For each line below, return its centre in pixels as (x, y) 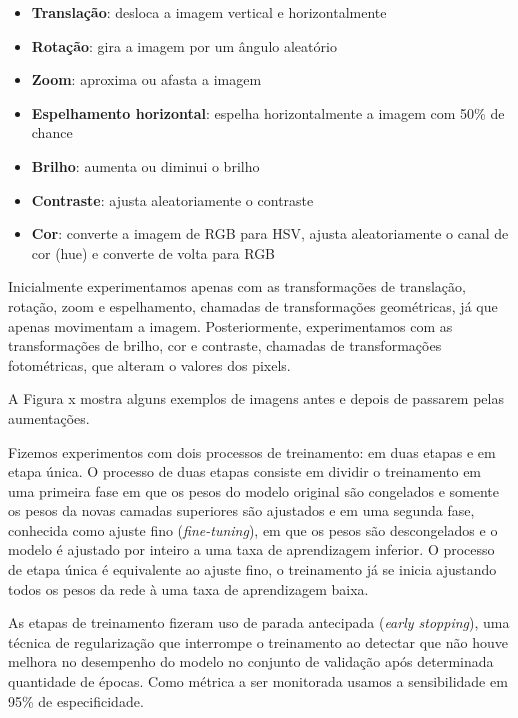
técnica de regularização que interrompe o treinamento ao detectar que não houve (258, 641)
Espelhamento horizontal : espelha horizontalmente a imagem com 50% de (268, 112)
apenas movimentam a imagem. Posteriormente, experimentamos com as (230, 325)
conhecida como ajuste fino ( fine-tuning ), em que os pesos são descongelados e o (253, 529)
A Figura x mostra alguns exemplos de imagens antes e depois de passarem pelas (256, 398)
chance (52, 132)
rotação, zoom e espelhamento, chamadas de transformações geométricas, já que (253, 305)
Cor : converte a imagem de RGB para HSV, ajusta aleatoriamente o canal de (270, 233)
